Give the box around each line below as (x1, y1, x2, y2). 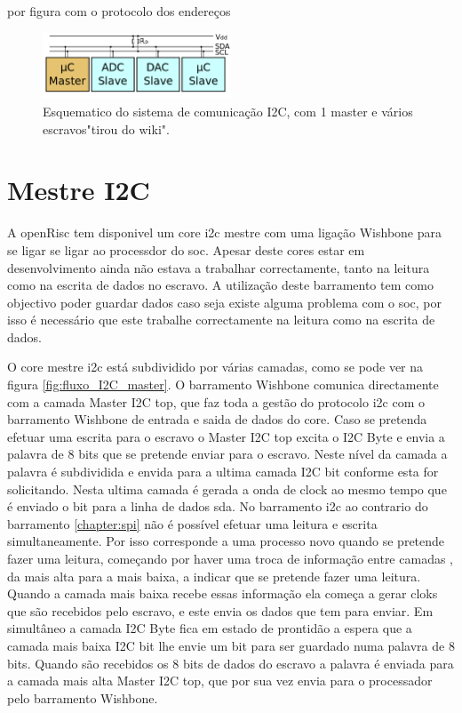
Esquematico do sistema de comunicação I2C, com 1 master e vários (43, 102, 413, 120)
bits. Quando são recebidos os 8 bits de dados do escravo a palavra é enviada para (7, 653, 454, 672)
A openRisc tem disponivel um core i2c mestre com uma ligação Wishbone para (7, 223, 442, 242)
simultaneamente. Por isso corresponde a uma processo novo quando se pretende (7, 532, 445, 550)
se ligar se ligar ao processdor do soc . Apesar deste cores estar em (7, 240, 365, 259)
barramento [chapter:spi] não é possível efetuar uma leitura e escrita (7, 514, 378, 533)
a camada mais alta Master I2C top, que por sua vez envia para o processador (7, 671, 433, 690)
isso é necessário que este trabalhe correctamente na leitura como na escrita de (7, 310, 435, 329)
